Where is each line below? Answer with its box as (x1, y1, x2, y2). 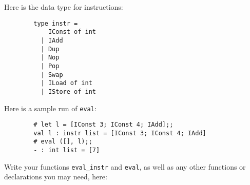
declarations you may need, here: (4, 171, 107, 182)
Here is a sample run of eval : (4, 102, 97, 113)
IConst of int (48, 28, 96, 36)
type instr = (33, 19, 78, 27)
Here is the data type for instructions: (4, 2, 123, 12)
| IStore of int (41, 88, 96, 95)
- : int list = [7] (33, 147, 100, 154)
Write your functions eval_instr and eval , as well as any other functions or (4, 161, 246, 172)
